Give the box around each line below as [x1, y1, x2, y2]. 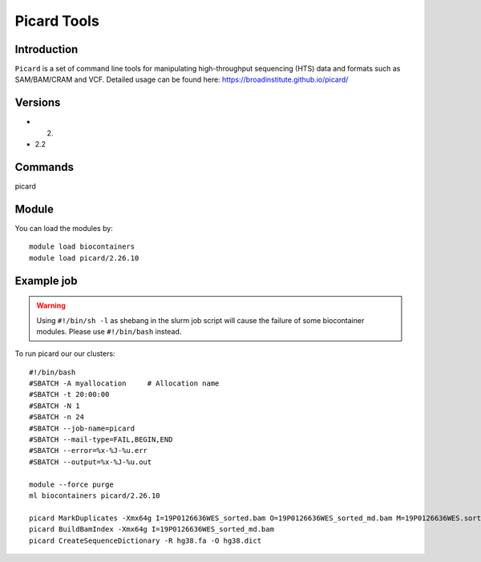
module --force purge [29, 479, 114, 489]
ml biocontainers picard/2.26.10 [29, 491, 160, 500]
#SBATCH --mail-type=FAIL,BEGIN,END [29, 435, 173, 444]
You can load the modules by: [14, 223, 114, 232]
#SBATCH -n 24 [29, 413, 84, 422]
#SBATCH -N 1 [29, 401, 80, 410]
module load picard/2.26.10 [29, 253, 139, 262]
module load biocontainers [29, 242, 135, 252]
